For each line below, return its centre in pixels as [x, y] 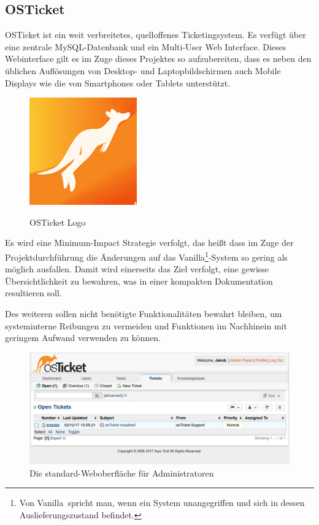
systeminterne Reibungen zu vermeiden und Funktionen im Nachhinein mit [146, 325]
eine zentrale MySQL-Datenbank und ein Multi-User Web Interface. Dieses [146, 46]
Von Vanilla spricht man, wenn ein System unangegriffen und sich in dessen [162, 503]
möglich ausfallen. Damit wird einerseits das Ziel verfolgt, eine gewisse [137, 269]
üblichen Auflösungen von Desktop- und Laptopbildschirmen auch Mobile [143, 70]
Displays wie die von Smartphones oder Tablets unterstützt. [118, 82]
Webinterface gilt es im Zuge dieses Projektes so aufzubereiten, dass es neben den [158, 59]
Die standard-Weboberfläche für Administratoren [122, 473]
